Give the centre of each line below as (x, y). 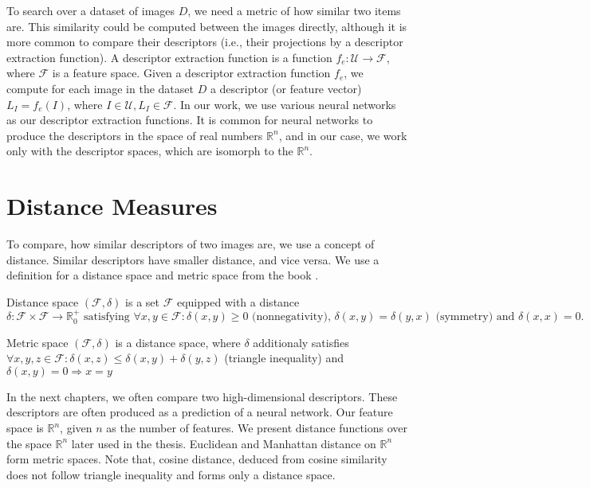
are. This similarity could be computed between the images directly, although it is (207, 26)
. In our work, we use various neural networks (285, 104)
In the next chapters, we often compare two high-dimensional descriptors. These (202, 396)
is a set (142, 301)
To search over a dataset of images (91, 10)
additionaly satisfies (301, 342)
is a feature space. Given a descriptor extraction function (191, 73)
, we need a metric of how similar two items (294, 10)
